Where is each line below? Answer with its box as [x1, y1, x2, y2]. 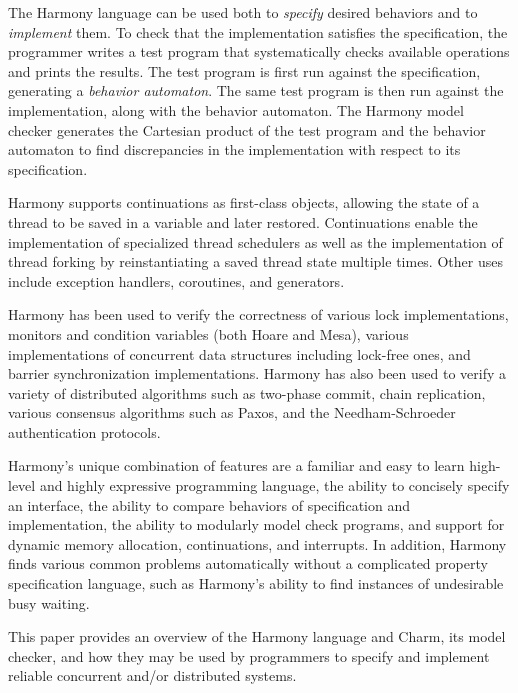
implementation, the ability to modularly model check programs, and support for [8, 514, 505, 535]
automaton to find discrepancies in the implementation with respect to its [8, 139, 461, 160]
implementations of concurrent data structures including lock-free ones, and [8, 343, 471, 364]
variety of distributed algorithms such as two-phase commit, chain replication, [8, 382, 486, 403]
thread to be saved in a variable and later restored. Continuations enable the [8, 211, 478, 232]
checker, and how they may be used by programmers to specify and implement [8, 645, 490, 666]
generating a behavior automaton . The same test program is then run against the [8, 80, 504, 101]
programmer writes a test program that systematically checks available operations [8, 41, 510, 62]
